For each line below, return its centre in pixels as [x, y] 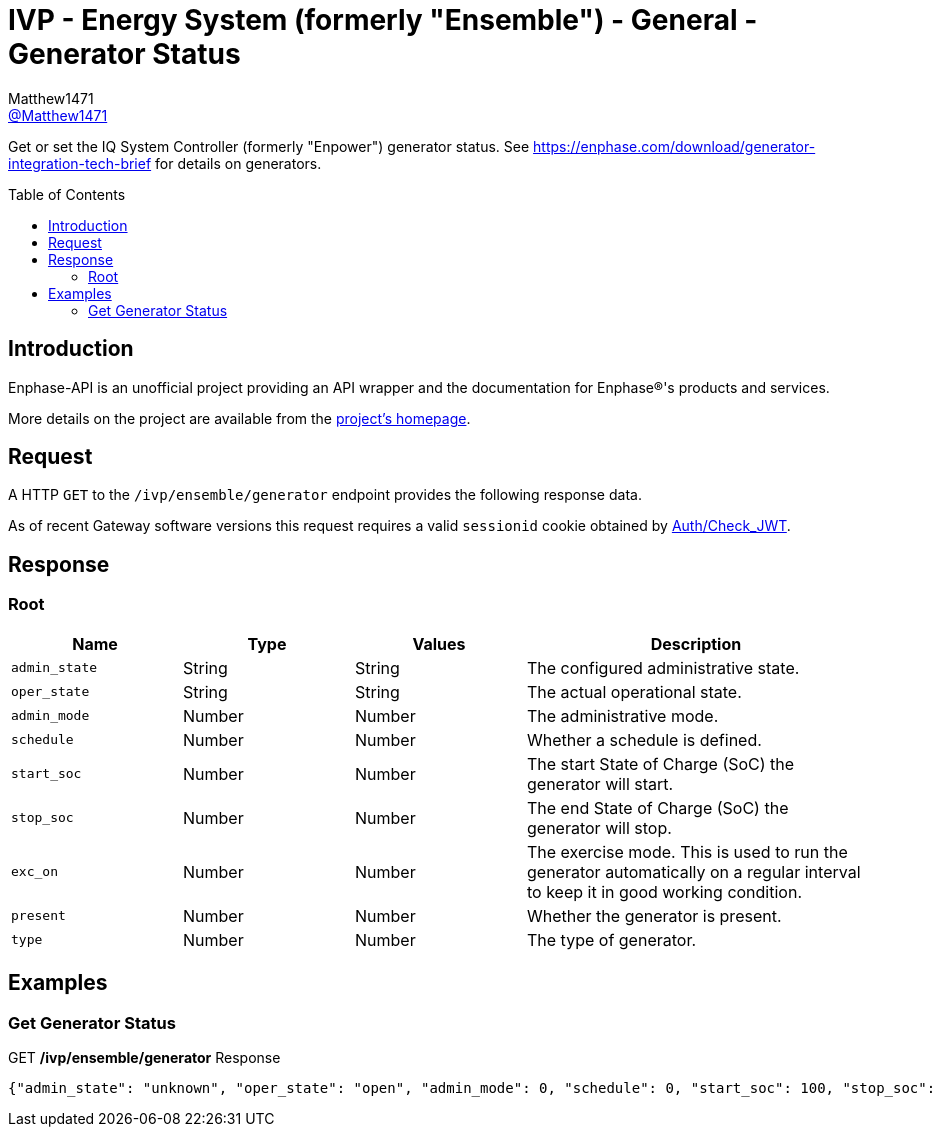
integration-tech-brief [80, 163]
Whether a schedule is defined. [644, 739]
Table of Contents [67, 194]
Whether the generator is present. [654, 915]
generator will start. [600, 783]
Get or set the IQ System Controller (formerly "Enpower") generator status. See [269, 146]
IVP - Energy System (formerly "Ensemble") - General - [383, 20]
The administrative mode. [623, 715]
